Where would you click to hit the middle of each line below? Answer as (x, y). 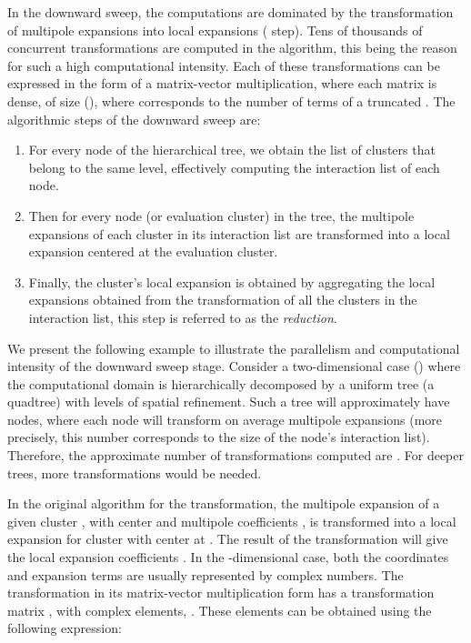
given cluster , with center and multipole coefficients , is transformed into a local (232, 521)
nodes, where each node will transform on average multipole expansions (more (225, 419)
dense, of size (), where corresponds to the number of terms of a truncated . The (231, 100)
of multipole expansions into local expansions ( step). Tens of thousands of (215, 30)
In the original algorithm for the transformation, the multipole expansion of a (224, 503)
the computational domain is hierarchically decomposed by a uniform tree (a (221, 383)
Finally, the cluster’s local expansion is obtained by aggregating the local (232, 281)
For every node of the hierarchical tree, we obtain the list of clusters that (232, 150)
